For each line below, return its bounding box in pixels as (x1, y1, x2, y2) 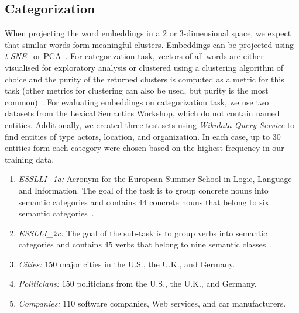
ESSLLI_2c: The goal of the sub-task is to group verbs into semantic (18, 226, 267, 239)
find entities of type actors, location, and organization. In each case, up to (5, 130, 270, 142)
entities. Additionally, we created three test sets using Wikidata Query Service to (5, 118, 295, 130)
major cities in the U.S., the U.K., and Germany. (59, 257, 235, 270)
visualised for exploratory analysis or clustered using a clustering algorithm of (5, 61, 284, 73)
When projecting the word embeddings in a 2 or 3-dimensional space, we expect (5, 27, 291, 39)
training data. (5, 153, 54, 165)
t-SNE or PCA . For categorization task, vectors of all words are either (5, 50, 264, 62)
